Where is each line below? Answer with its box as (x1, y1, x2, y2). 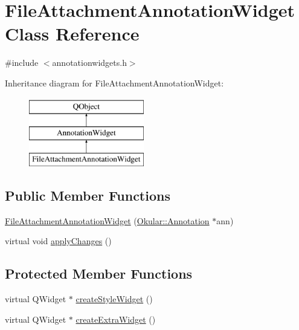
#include (5, 56, 39, 69)
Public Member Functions (5, 186, 170, 204)
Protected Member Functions (5, 264, 193, 283)
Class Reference (5, 21, 140, 46)
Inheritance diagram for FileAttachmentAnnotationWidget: (5, 76, 224, 89)
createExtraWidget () (76, 312, 156, 325)
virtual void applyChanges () (5, 235, 112, 247)
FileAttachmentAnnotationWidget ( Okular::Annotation (5, 214, 210, 227)
